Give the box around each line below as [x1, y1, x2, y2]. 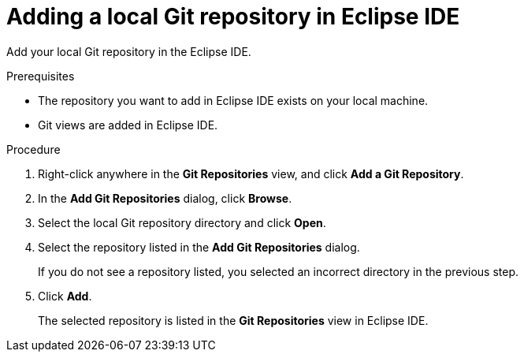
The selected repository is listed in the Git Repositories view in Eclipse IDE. [38, 313, 429, 327]
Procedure [6, 142, 61, 156]
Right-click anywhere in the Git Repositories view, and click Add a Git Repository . [38, 166, 464, 181]
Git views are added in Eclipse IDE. [38, 117, 218, 132]
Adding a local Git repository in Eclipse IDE [6, 3, 460, 30]
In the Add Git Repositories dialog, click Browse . [38, 191, 292, 205]
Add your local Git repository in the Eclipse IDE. [6, 44, 251, 58]
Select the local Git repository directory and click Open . [38, 215, 326, 229]
